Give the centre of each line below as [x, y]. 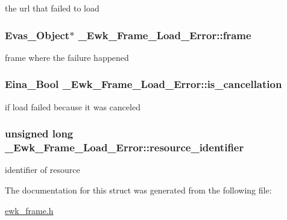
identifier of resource [43, 170]
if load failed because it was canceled [73, 106]
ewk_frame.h [29, 210]
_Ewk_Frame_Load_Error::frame [165, 35]
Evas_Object [37, 35]
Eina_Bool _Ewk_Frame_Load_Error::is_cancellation [143, 84]
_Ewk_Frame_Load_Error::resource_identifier [125, 147]
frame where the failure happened [67, 57]
